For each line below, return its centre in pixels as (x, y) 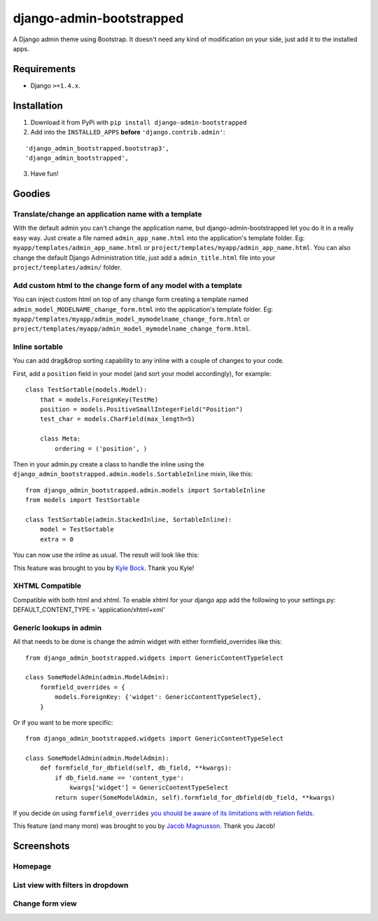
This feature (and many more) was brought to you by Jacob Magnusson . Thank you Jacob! (144, 826)
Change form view (45, 903)
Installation (38, 105)
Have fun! (44, 174)
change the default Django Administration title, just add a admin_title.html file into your (144, 257)
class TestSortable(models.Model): (86, 390)
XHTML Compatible (47, 586)
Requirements (44, 69)
